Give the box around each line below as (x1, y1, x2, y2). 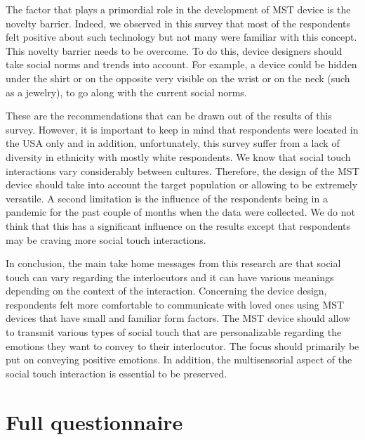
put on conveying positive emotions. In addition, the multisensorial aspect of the (6, 352, 352, 367)
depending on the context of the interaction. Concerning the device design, (6, 283, 327, 298)
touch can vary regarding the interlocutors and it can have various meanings (6, 269, 334, 284)
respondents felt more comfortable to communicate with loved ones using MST (6, 297, 345, 311)
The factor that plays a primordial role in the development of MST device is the (6, 2, 351, 16)
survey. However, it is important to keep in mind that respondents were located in (6, 122, 359, 136)
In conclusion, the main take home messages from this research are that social (6, 256, 341, 271)
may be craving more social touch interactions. (6, 232, 206, 247)
